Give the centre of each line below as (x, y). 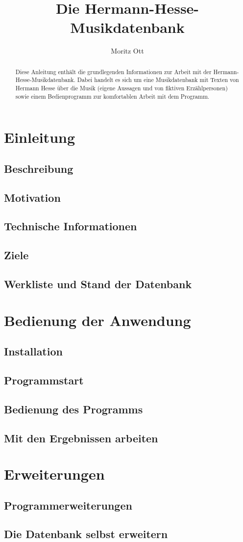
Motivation (32, 197)
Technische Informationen (71, 226)
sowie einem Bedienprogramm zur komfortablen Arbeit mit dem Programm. (112, 96)
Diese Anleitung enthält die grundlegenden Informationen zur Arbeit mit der (113, 71)
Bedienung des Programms (73, 409)
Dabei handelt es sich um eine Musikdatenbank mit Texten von (158, 80)
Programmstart (44, 380)
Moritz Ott (127, 51)
